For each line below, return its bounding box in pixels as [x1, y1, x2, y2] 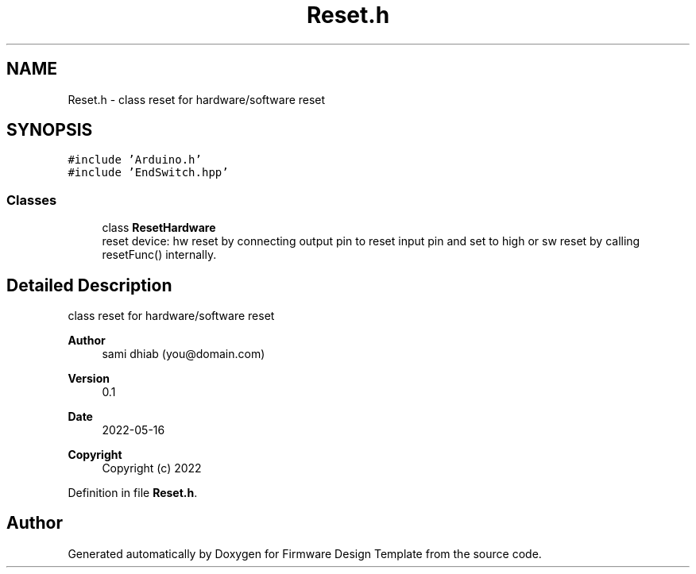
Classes [6, 191, 57, 208]
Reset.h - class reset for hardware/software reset [68, 92, 326, 106]
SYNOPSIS [6, 120, 93, 141]
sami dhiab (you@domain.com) [102, 347, 265, 361]
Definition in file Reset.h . [68, 486, 198, 500]
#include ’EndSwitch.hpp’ [68, 166, 229, 179]
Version [68, 372, 110, 386]
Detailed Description [6, 275, 172, 295]
